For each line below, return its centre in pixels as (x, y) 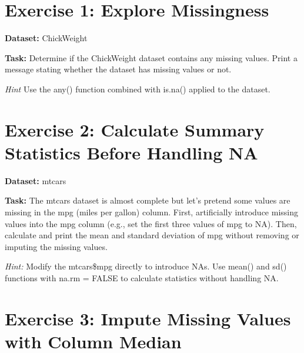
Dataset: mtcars (36, 180)
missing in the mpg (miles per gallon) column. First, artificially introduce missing (151, 212)
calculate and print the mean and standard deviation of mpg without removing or (152, 235)
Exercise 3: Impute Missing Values (148, 318)
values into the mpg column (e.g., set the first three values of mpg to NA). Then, (151, 223)
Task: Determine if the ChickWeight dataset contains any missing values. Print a (151, 57)
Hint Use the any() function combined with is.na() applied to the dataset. (138, 89)
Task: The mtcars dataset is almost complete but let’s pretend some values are (148, 200)
